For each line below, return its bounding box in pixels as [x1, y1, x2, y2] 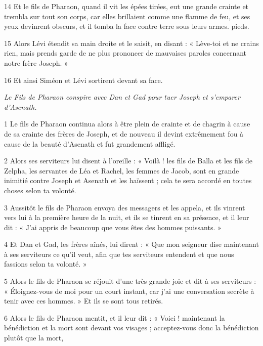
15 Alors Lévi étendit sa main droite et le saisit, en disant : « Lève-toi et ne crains [4, 37, 259, 48]
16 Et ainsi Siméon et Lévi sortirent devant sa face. [4, 74, 163, 85]
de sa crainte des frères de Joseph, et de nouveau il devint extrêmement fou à [4, 128, 244, 139]
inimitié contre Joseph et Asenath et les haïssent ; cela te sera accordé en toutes [4, 175, 252, 186]
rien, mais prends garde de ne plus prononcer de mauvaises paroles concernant [4, 48, 247, 58]
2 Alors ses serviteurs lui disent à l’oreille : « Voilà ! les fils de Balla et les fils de [4, 155, 253, 166]
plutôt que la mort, [4, 332, 64, 343]
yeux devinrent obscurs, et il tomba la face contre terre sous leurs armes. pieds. [4, 21, 249, 31]
